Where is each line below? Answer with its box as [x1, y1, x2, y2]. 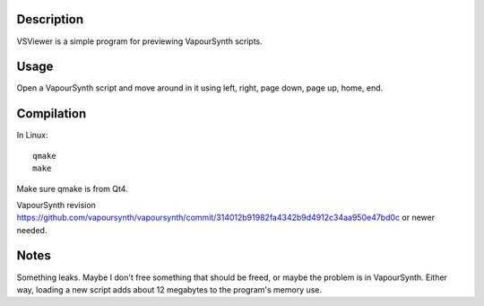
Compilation [16, 106, 87, 121]
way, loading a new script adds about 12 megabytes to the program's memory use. [16, 284, 323, 295]
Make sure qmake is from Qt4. [16, 183, 129, 194]
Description [16, 12, 84, 27]
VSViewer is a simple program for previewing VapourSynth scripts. [16, 36, 264, 47]
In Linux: [16, 130, 48, 141]
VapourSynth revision [16, 199, 96, 210]
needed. [16, 224, 48, 235]
